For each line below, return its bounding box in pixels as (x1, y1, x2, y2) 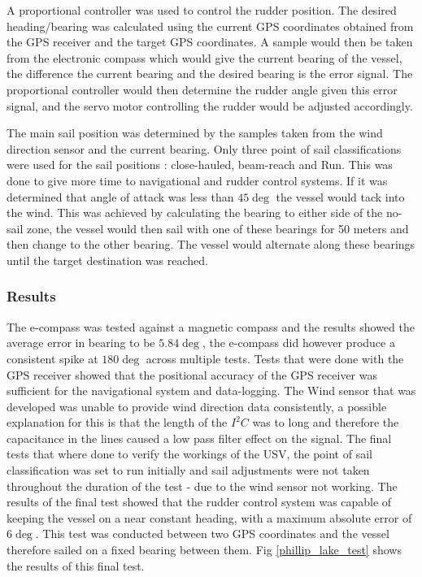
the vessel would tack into (276, 188, 405, 205)
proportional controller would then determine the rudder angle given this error (7, 80, 398, 98)
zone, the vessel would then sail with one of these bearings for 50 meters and (26, 219, 409, 236)
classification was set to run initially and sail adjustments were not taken (7, 462, 370, 479)
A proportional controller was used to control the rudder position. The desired (7, 2, 397, 18)
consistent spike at (7, 349, 98, 367)
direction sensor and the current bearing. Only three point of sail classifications (7, 140, 402, 157)
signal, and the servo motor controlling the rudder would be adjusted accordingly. (7, 97, 413, 114)
